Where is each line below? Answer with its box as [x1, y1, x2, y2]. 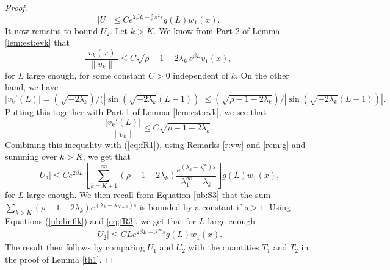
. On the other [235, 68, 289, 81]
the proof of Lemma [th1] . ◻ [5, 252, 114, 265]
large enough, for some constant [26, 68, 146, 81]
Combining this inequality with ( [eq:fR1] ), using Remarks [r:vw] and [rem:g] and [5, 138, 306, 151]
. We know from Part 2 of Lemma [153, 24, 280, 37]
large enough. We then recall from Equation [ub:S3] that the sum [26, 188, 271, 201]
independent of [173, 68, 228, 81]
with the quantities [188, 241, 259, 254]
